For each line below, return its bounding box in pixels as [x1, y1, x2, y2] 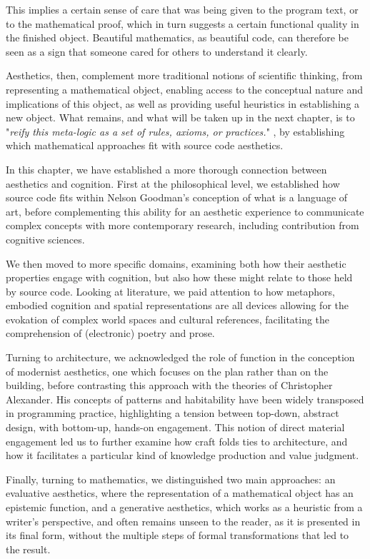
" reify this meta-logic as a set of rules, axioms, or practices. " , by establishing [6, 124, 345, 139]
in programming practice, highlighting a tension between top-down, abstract [6, 406, 339, 420]
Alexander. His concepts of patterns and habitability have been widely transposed [6, 391, 364, 406]
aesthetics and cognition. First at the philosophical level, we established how [6, 176, 340, 191]
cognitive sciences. [6, 231, 85, 246]
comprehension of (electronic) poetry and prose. [6, 326, 215, 341]
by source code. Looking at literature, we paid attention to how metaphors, [6, 283, 335, 298]
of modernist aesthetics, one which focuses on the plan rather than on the [6, 363, 329, 378]
